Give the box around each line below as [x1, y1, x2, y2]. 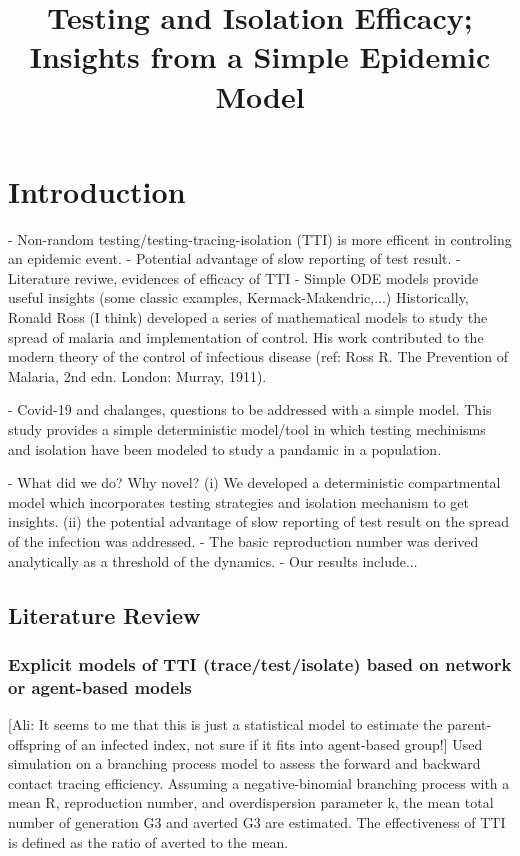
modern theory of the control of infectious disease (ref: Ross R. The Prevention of [8, 346, 509, 367]
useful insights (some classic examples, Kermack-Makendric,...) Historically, [8, 287, 469, 308]
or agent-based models [8, 674, 192, 699]
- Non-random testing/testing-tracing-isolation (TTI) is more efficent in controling [8, 228, 512, 249]
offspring [8, 733, 61, 754]
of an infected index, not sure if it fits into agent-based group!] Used [65, 733, 483, 754]
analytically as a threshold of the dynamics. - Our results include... [8, 550, 418, 571]
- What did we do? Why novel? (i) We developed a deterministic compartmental [8, 472, 501, 493]
